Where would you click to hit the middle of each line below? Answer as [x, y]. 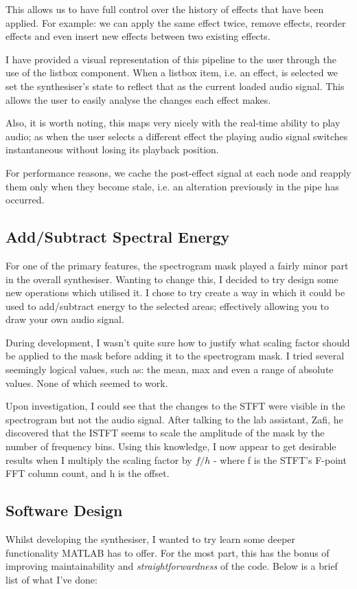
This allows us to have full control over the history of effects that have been [165, 9]
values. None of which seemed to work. [87, 382]
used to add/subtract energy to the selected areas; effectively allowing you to [167, 305]
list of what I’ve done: [51, 579]
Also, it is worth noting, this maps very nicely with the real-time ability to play [173, 123]
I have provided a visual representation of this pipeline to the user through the [171, 59]
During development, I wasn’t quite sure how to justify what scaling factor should [178, 342]
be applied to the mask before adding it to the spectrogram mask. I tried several [175, 356]
